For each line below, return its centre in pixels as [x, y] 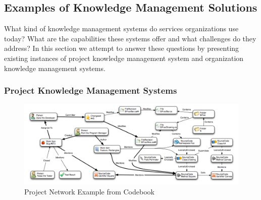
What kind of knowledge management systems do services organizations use [121, 28]
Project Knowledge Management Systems [91, 90]
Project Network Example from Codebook [89, 192]
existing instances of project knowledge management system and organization [124, 58]
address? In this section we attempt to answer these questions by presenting [122, 48]
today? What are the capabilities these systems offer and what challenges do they [130, 38]
